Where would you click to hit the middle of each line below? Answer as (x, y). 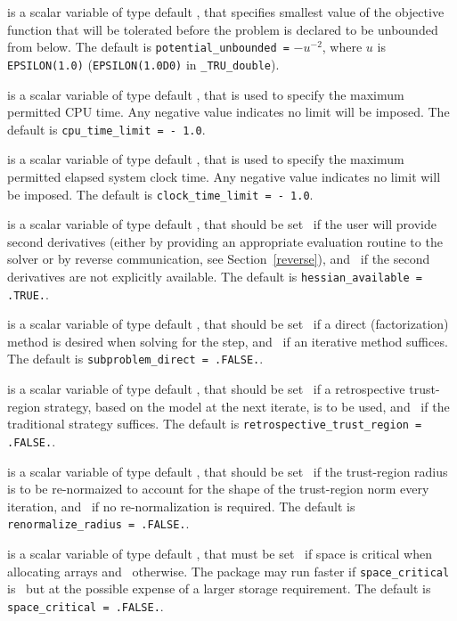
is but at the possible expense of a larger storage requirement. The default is (219, 588)
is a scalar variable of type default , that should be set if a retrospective (206, 389)
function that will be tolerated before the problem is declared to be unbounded (223, 29)
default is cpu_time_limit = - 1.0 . (106, 129)
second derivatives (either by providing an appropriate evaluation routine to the (225, 241)
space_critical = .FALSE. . (86, 605)
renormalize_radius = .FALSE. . (98, 523)
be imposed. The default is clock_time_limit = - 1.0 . (160, 194)
